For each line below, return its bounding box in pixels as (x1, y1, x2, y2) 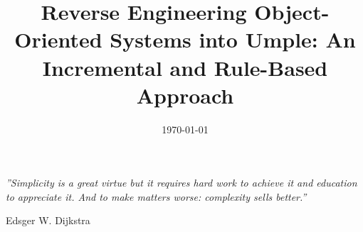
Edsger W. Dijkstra (6, 213, 90, 228)
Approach (136, 80, 234, 109)
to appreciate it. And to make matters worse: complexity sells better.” (6, 189, 307, 204)
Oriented (14, 25, 102, 54)
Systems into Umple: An (110, 25, 356, 54)
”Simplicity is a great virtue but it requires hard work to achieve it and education (6, 175, 357, 190)
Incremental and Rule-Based (42, 53, 328, 82)
